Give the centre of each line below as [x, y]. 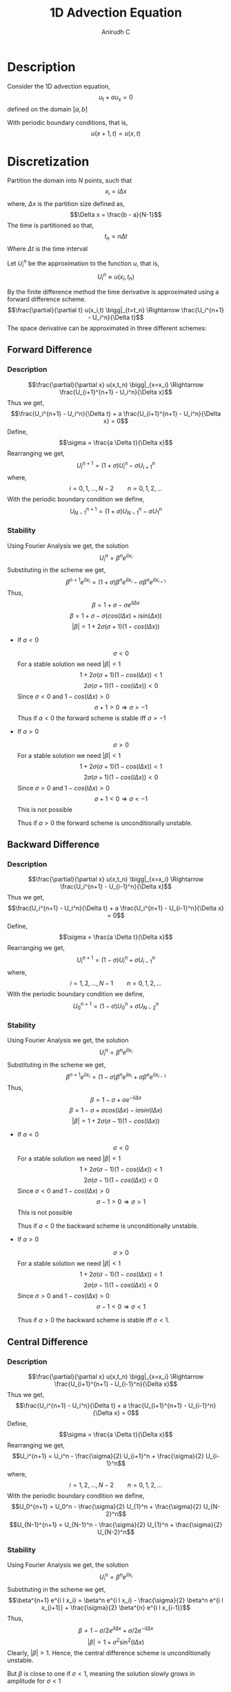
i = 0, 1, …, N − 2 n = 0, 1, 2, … [116, 488]
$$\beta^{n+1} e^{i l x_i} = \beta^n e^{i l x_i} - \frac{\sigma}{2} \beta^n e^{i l [116, 1600]
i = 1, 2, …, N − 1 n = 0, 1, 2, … [116, 983]
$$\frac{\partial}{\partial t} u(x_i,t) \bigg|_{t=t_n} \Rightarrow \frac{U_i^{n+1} [116, 310]
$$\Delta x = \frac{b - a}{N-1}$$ [116, 215]
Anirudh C [116, 32]
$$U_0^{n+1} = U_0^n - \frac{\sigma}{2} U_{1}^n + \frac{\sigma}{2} [107, 1506]
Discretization [48, 161]
